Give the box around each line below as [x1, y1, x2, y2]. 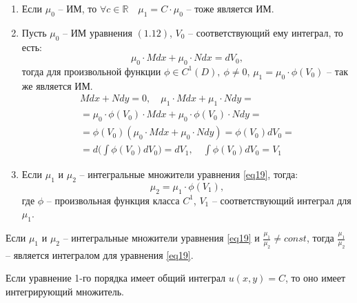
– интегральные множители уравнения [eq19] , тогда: [79, 167, 298, 182]
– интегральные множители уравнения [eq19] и [63, 231, 260, 245]
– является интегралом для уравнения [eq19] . [6, 247, 194, 262]
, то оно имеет [285, 271, 346, 285]
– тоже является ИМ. [186, 1, 274, 15]
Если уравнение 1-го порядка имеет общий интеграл [6, 271, 226, 285]
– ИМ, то [58, 1, 97, 15]
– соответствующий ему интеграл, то [188, 25, 343, 39]
